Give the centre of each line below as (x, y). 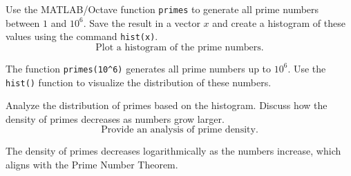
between (23, 22)
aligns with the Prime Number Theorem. (92, 164)
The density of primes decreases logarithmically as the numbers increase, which (173, 151)
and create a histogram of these (279, 22)
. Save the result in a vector (142, 22)
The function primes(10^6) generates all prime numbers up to (139, 68)
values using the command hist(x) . (82, 36)
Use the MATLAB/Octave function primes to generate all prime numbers (162, 9)
